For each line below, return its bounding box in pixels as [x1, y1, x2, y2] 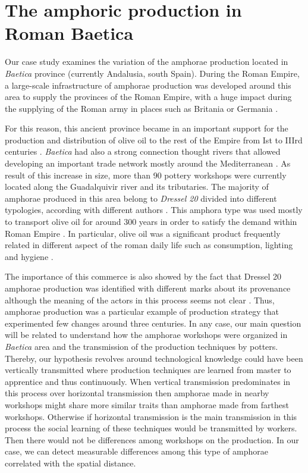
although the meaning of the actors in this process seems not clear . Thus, [5, 293, 275, 306]
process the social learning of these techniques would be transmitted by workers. [5, 422, 297, 434]
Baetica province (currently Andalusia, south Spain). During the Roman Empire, [5, 67, 300, 79]
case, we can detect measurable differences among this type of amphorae [5, 445, 268, 458]
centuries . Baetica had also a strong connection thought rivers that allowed [5, 145, 281, 158]
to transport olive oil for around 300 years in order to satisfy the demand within [5, 215, 297, 228]
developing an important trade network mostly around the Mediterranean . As [5, 157, 291, 170]
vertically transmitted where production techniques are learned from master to [5, 364, 291, 376]
